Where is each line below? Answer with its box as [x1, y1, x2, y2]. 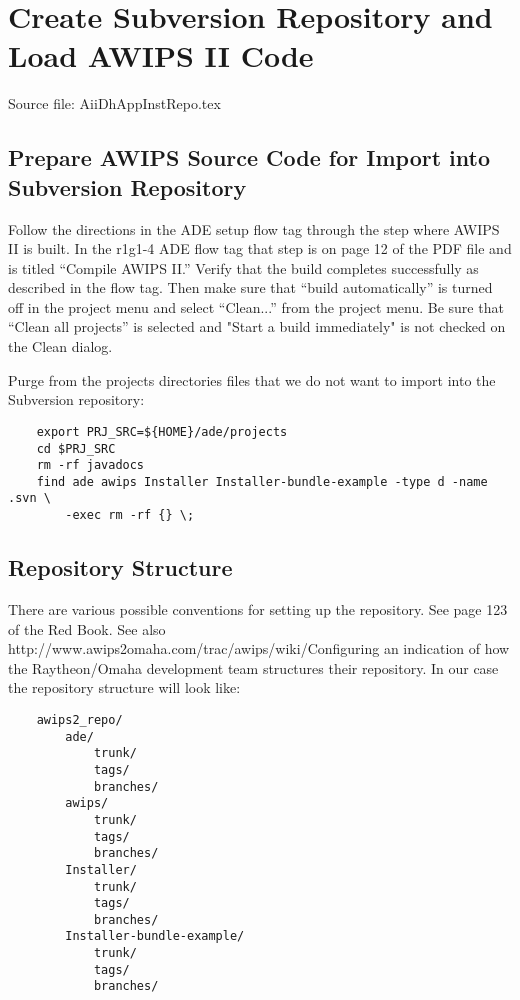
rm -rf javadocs [36, 458, 145, 473]
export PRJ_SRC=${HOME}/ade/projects [36, 424, 288, 439]
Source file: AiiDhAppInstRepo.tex [8, 93, 221, 114]
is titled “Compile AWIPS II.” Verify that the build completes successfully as [8, 257, 479, 278]
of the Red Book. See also [8, 618, 166, 639]
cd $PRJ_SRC [36, 441, 116, 456]
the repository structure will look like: [8, 677, 241, 698]
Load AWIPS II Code [8, 35, 314, 76]
